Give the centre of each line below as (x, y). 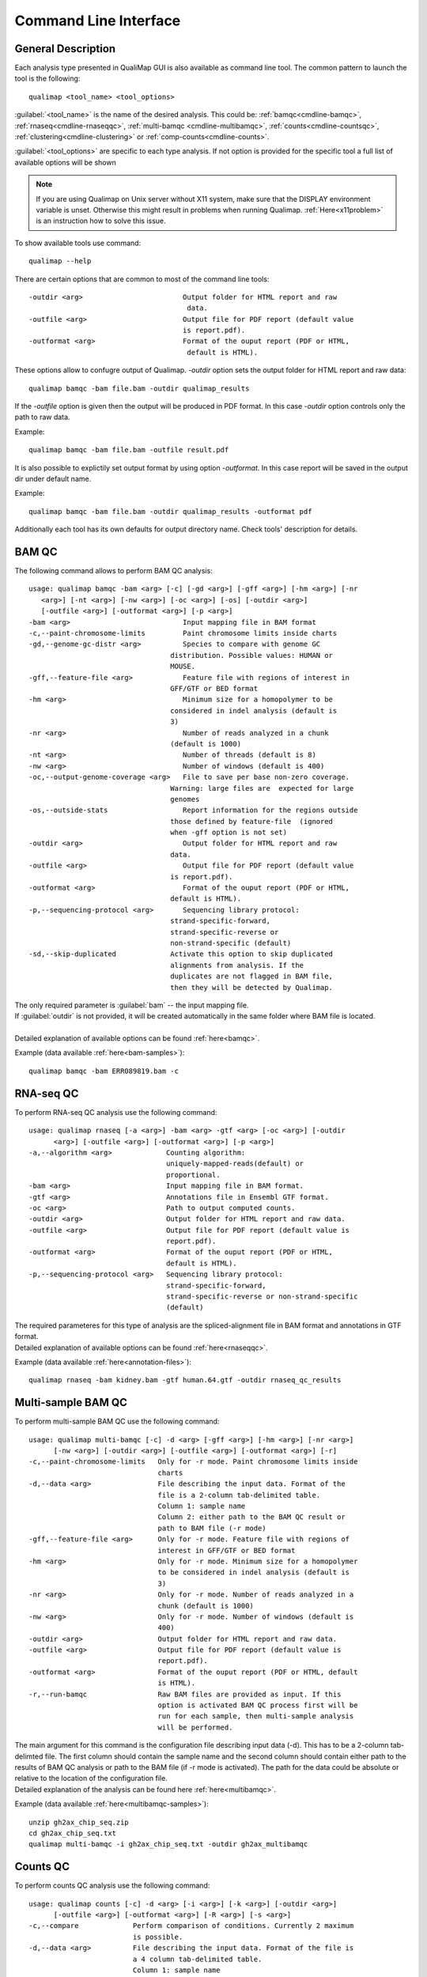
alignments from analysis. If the (237, 965)
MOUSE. (183, 667)
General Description (65, 49)
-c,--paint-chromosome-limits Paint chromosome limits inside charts (183, 633)
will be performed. (195, 1727)
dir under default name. (53, 479)
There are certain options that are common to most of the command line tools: (142, 279)
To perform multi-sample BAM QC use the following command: (117, 1421)
